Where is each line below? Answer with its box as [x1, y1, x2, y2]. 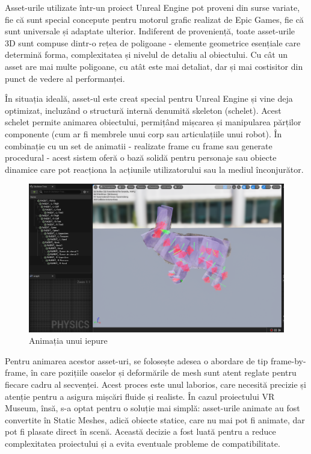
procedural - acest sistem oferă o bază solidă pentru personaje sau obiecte [5, 151, 277, 164]
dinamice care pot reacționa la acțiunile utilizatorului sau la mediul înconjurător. [5, 163, 304, 175]
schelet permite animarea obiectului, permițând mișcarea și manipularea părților [5, 116, 301, 128]
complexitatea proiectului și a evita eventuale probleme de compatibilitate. [5, 437, 280, 450]
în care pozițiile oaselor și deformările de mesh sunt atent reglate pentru [31, 366, 297, 379]
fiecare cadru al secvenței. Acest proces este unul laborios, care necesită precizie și [5, 378, 306, 391]
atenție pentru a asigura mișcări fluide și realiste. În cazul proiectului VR [5, 390, 275, 402]
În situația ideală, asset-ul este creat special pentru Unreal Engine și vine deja [5, 92, 293, 105]
